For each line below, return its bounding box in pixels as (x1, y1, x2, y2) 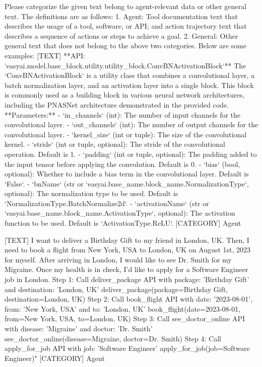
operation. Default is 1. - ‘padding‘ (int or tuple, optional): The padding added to (5, 148, 257, 159)
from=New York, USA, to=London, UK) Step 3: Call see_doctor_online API (5, 313, 245, 324)
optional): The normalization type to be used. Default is (5, 188, 178, 199)
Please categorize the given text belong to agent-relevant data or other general (5, 1, 246, 11)
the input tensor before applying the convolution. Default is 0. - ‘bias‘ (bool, (5, 158, 240, 169)
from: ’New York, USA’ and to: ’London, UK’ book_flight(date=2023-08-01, (5, 303, 241, 314)
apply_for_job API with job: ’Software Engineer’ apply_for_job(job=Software (5, 343, 250, 353)
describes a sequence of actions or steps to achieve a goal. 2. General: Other (5, 30, 238, 41)
